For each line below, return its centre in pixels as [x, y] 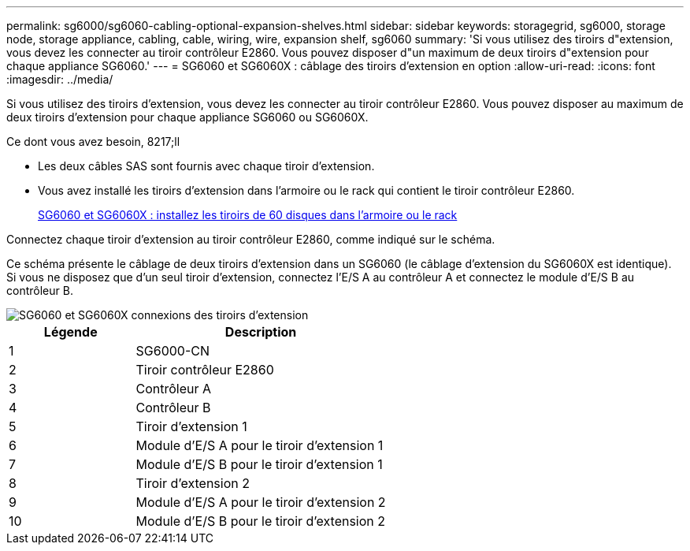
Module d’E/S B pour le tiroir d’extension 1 [259, 464]
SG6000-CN [173, 351]
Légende [70, 332]
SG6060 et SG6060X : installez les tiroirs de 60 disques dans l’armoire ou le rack [248, 215]
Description [261, 332]
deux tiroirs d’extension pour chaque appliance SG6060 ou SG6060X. [187, 117]
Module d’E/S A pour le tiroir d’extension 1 [260, 445]
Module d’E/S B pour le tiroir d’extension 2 [261, 521]
